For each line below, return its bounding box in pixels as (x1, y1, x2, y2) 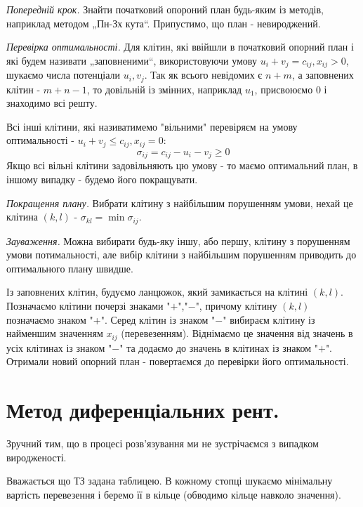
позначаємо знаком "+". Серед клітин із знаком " (6, 312, 216, 327)
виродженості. (6, 449, 67, 464)
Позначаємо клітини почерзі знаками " (6, 298, 171, 312)
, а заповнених (291, 67, 354, 82)
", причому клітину (195, 298, 277, 312)
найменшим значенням (6, 326, 103, 341)
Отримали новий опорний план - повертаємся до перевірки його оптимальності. (6, 354, 349, 369)
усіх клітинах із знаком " (6, 340, 112, 355)
